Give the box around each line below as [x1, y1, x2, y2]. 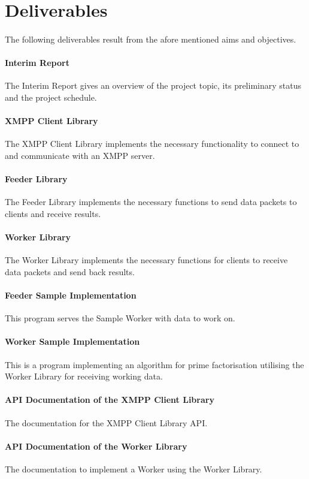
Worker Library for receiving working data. [5, 370, 163, 382]
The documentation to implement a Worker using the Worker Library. [5, 463, 262, 475]
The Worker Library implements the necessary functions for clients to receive [5, 254, 288, 266]
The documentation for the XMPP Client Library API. [5, 416, 208, 429]
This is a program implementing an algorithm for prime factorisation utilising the [5, 358, 304, 370]
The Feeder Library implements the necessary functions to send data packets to [5, 195, 297, 208]
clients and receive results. [5, 207, 101, 219]
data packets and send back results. [5, 265, 135, 278]
